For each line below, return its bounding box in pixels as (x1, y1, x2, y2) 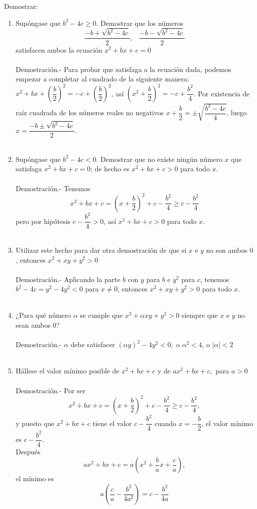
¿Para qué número (15, 310, 71, 320)
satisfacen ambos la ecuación (15, 44, 103, 55)
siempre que (181, 310, 218, 320)
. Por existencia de (193, 88, 250, 98)
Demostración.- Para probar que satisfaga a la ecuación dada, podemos (15, 64, 231, 74)
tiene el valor (93, 418, 132, 428)
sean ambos (15, 320, 51, 330)
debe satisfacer (70, 339, 115, 350)
